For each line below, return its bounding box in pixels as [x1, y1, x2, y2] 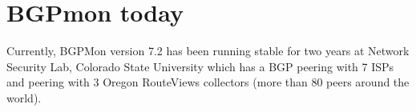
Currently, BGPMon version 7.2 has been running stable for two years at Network [6, 42, 410, 59]
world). [6, 89, 42, 106]
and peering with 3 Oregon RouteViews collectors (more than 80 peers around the [6, 74, 410, 90]
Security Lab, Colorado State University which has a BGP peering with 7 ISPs [6, 58, 394, 74]
